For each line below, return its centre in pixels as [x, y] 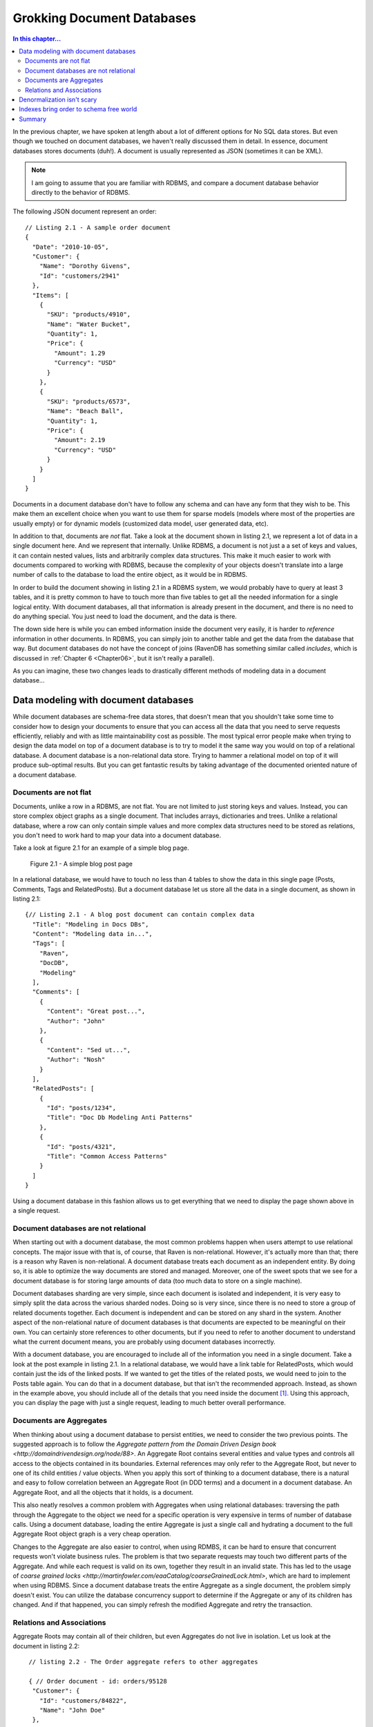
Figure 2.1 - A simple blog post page [81, 863]
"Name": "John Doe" [72, 1710]
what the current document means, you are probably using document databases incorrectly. [144, 1342]
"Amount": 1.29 [80, 353]
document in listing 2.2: [46, 1646]
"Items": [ [50, 295]
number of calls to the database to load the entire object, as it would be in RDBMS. [130, 575]
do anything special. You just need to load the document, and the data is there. [125, 617]
